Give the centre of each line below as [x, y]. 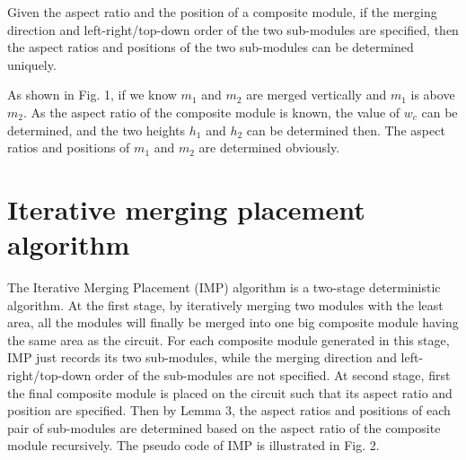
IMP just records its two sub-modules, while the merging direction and [202, 357]
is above [433, 95]
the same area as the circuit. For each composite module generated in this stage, [229, 339]
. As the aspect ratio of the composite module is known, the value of [211, 112]
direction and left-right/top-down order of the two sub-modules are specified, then [233, 29]
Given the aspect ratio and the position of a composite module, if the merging [222, 12]
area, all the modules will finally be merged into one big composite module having [233, 322]
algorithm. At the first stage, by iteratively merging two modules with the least [225, 304]
